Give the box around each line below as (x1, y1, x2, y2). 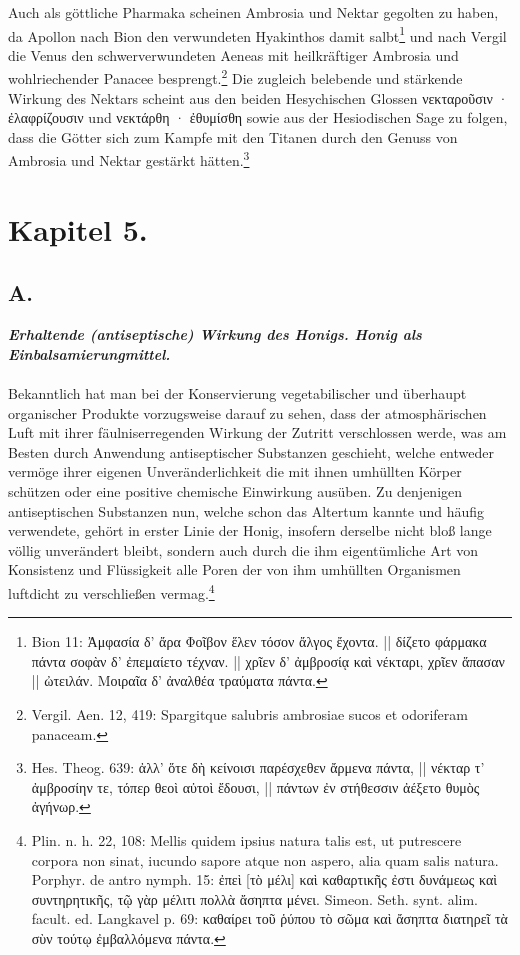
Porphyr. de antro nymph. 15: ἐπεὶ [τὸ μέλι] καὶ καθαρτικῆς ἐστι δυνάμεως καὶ (31, 869, 498, 890)
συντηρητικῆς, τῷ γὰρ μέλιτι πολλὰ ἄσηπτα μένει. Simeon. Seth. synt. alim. (31, 888, 478, 909)
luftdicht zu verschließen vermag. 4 (8, 580, 215, 603)
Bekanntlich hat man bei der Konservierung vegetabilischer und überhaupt (8, 383, 467, 404)
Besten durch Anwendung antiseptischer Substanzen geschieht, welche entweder (8, 441, 494, 462)
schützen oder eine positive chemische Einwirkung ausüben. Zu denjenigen (8, 481, 463, 502)
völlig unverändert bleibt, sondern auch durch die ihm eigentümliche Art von (8, 539, 479, 560)
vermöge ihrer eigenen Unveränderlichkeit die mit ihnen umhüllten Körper (8, 461, 462, 482)
